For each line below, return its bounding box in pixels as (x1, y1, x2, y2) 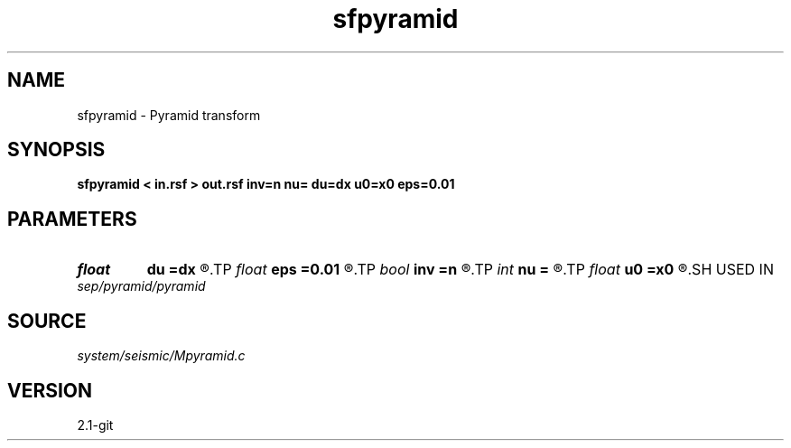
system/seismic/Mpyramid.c (77, 348, 246, 364)
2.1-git (77, 416, 114, 433)
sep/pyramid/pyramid (77, 278, 206, 294)
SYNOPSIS (7, 138, 106, 162)
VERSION (7, 378, 93, 402)
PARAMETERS (7, 207, 137, 230)
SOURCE (7, 309, 87, 332)
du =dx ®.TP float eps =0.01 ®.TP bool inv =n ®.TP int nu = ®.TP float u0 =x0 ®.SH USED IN (146, 260, 774, 279)
